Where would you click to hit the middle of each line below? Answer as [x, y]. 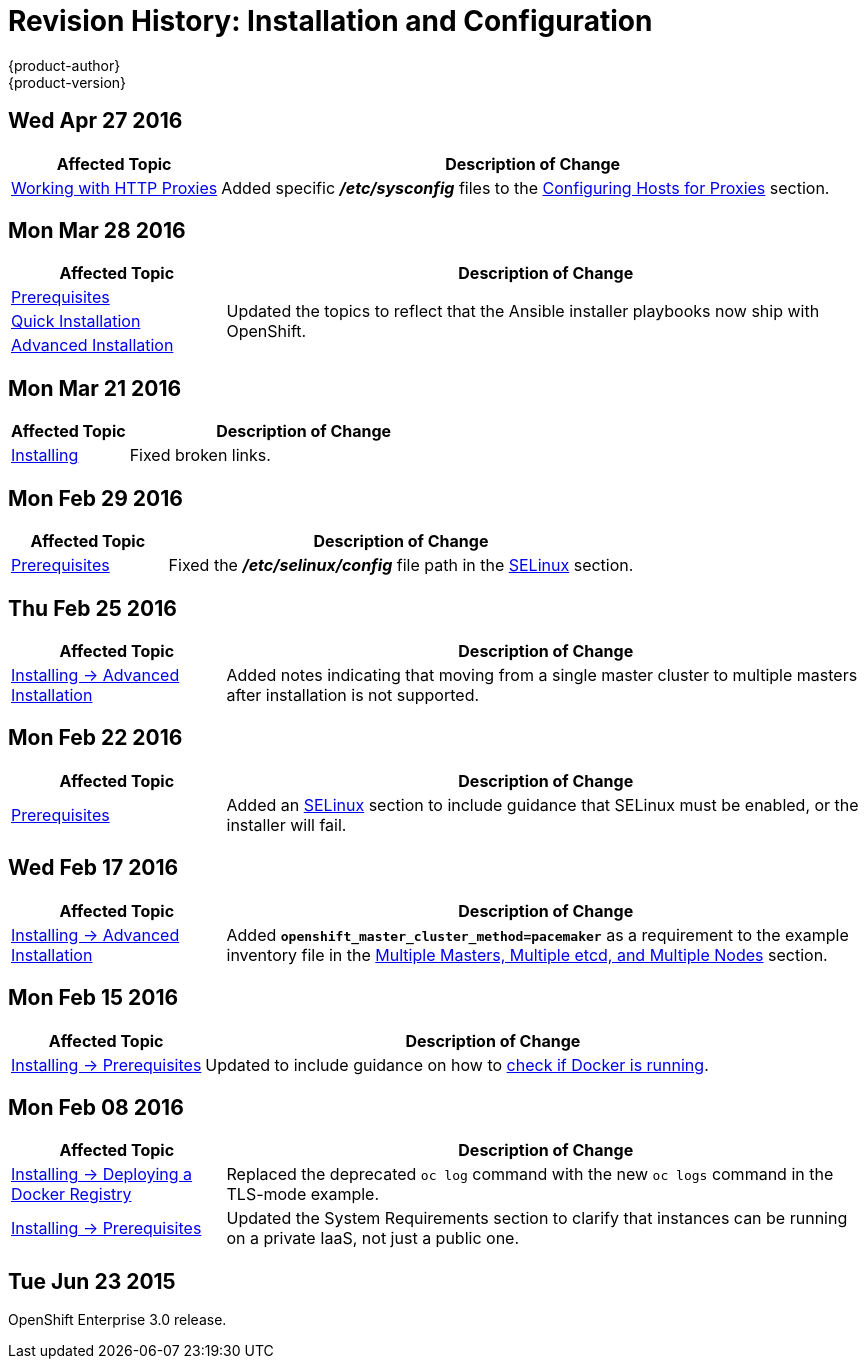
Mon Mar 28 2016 [97, 231]
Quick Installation [76, 321]
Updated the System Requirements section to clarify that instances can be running [537, 1218]
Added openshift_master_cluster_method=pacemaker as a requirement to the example [537, 934]
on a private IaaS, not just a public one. [373, 1238]
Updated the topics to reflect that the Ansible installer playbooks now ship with [523, 311]
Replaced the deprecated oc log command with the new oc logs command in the [530, 1174]
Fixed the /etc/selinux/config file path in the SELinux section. [401, 565]
